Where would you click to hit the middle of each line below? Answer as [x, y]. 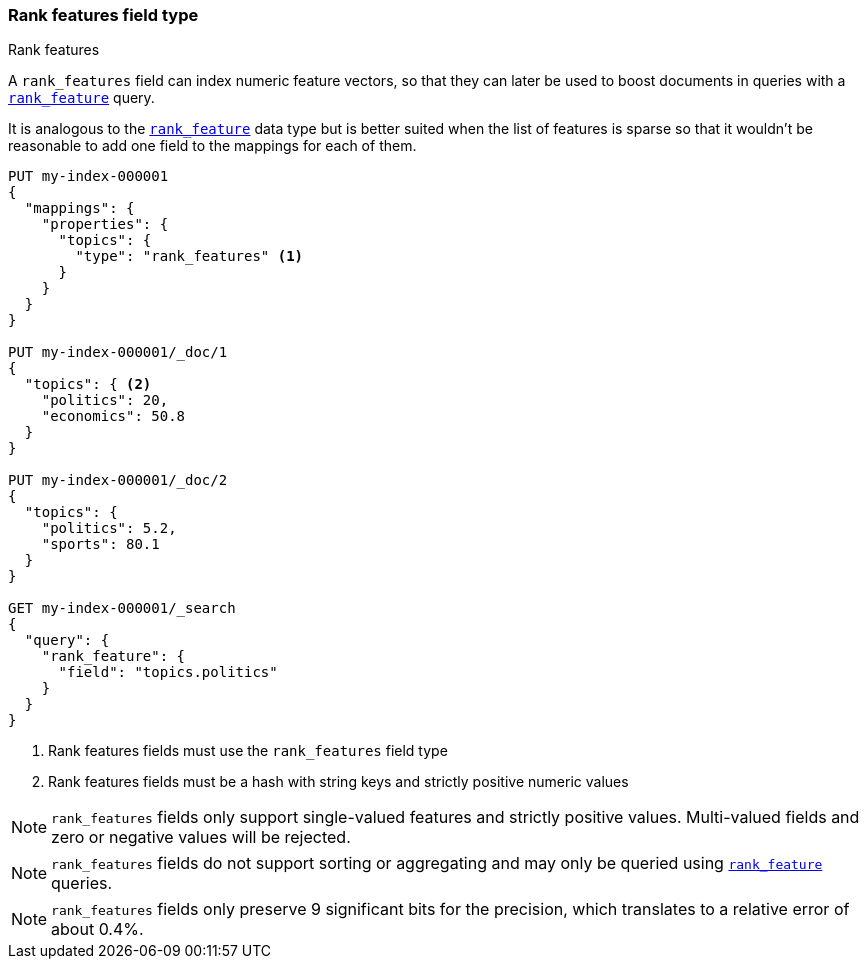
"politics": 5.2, [109, 528]
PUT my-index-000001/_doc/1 [118, 352]
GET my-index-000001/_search [122, 608]
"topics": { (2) [88, 384]
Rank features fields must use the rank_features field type [248, 751]
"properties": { [105, 224]
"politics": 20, [105, 400]
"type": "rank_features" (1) [189, 256]
